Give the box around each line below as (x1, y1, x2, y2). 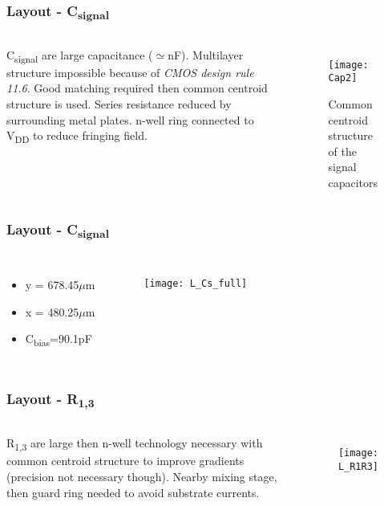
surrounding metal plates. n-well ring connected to (6, 111, 254, 128)
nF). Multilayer (168, 46, 244, 63)
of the (328, 142, 357, 159)
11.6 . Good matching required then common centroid (6, 80, 268, 96)
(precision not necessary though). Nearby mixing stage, (6, 467, 277, 484)
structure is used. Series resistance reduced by (6, 95, 232, 112)
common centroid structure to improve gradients (6, 452, 245, 469)
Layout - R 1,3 (6, 389, 95, 411)
